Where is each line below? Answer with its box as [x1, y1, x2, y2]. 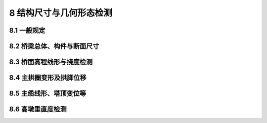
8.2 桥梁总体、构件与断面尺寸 [9, 42, 99, 50]
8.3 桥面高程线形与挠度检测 [9, 58, 93, 66]
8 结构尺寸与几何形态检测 [9, 7, 112, 18]
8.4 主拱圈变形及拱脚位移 [9, 74, 87, 82]
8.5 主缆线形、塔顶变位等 [9, 89, 87, 98]
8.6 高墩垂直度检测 [9, 105, 67, 114]
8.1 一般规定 [9, 26, 45, 35]
